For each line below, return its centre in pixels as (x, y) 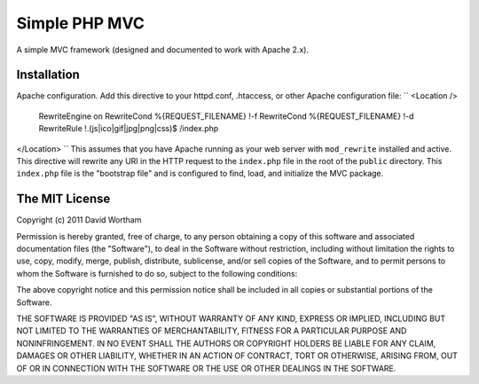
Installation (48, 75)
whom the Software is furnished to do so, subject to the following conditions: (157, 273)
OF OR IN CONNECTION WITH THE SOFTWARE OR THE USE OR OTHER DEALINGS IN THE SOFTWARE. (206, 368)
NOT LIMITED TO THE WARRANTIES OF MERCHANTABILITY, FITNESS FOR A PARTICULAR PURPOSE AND (212, 331)
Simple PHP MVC (81, 23)
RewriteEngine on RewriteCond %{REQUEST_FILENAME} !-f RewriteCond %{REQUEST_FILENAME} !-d (226, 116)
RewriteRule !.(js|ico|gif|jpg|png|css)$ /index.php (129, 129)
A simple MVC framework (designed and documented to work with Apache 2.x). (163, 50)
